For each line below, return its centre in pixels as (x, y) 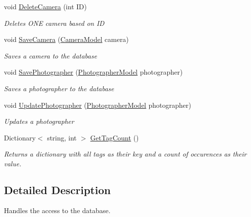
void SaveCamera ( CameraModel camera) (66, 39)
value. (13, 163)
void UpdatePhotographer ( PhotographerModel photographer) (98, 105)
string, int (62, 137)
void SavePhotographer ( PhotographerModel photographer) (93, 72)
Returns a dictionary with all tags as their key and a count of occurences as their (125, 154)
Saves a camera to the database (51, 55)
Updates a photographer (39, 121)
